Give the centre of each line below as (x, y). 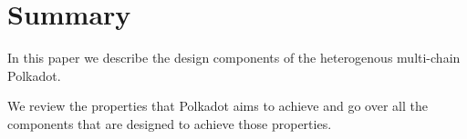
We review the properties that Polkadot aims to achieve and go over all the (218, 106)
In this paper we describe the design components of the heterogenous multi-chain (234, 58)
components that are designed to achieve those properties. (170, 123)
